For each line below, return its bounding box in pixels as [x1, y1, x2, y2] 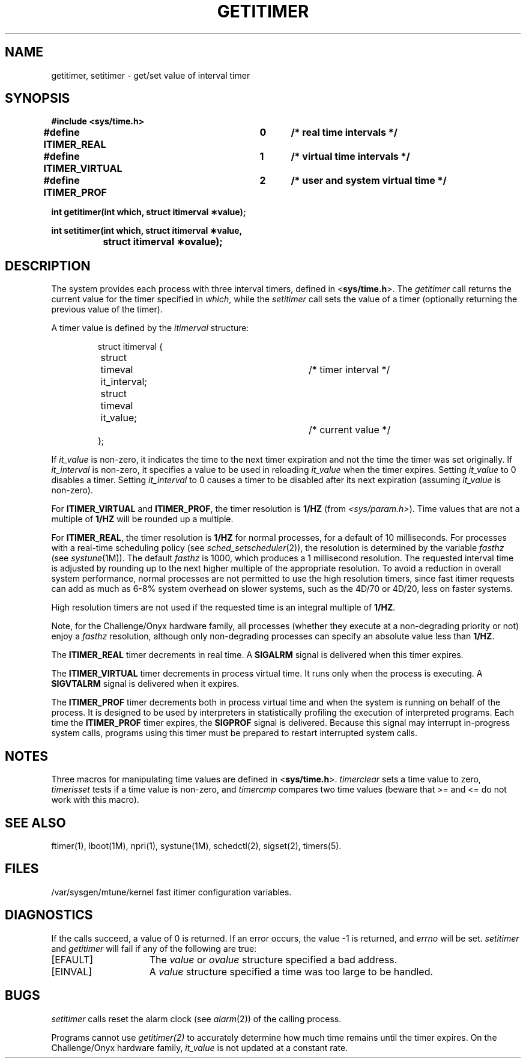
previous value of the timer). [51, 304, 163, 315]
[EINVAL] [51, 965, 92, 978]
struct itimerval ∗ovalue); [103, 236, 223, 248]
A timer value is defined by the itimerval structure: [51, 323, 249, 334]
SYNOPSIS [5, 91, 70, 106]
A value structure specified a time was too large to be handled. [149, 965, 434, 978]
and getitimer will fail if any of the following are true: [51, 943, 257, 954]
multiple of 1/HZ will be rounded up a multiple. [51, 514, 234, 525]
